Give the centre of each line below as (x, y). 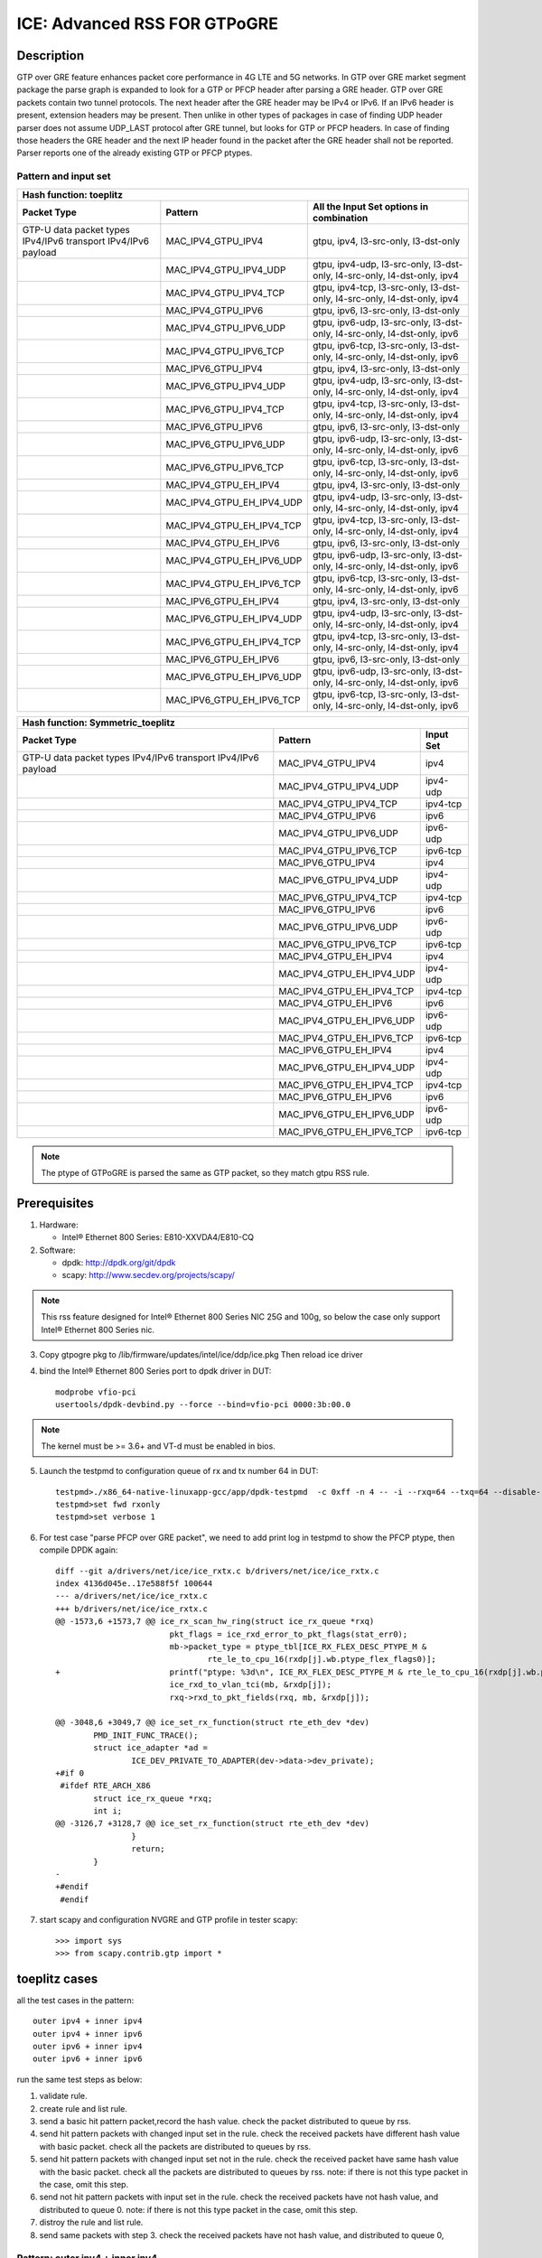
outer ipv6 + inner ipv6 (88, 2059)
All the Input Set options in (371, 206)
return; (148, 1849)
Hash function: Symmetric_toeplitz (98, 723)
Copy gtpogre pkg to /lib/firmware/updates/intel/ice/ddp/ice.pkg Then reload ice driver (201, 1354)
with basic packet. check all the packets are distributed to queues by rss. (175, 2146)
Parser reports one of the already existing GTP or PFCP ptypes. (135, 153)
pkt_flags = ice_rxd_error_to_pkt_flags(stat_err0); (289, 1634)
